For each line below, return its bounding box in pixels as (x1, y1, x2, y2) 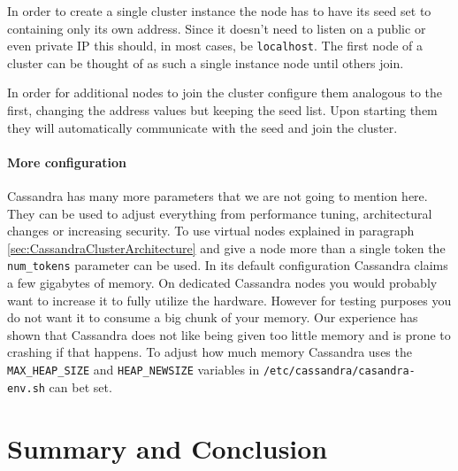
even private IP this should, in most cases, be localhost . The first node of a (7, 36, 423, 55)
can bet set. (49, 377, 112, 396)
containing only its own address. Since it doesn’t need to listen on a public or (7, 19, 426, 37)
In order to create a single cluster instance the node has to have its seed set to (7, 2, 431, 19)
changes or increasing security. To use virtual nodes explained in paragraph (7, 221, 415, 240)
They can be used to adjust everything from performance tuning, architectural (7, 204, 432, 222)
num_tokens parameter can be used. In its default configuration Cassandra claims (7, 256, 448, 274)
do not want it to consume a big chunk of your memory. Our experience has (7, 308, 418, 327)
